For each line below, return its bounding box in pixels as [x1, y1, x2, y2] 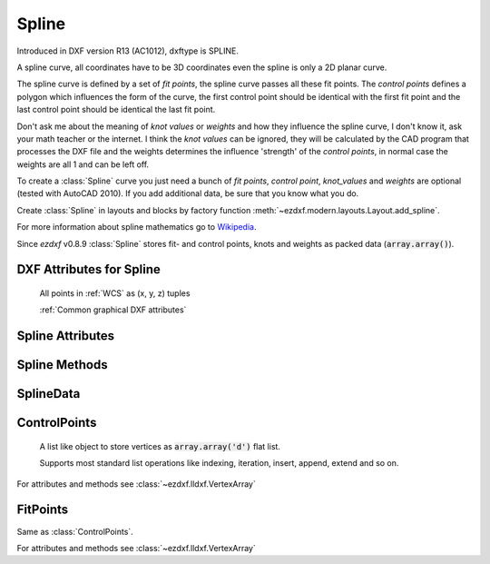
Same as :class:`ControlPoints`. [16, 526, 133, 537]
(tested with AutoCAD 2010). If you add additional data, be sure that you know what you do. [16, 188, 359, 199]
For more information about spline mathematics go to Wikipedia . [16, 222, 257, 233]
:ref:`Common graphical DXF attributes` [39, 304, 187, 315]
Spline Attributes [16, 328, 115, 344]
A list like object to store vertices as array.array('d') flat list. [39, 440, 281, 451]
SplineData [16, 386, 81, 401]
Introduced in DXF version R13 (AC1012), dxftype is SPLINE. [16, 45, 240, 56]
